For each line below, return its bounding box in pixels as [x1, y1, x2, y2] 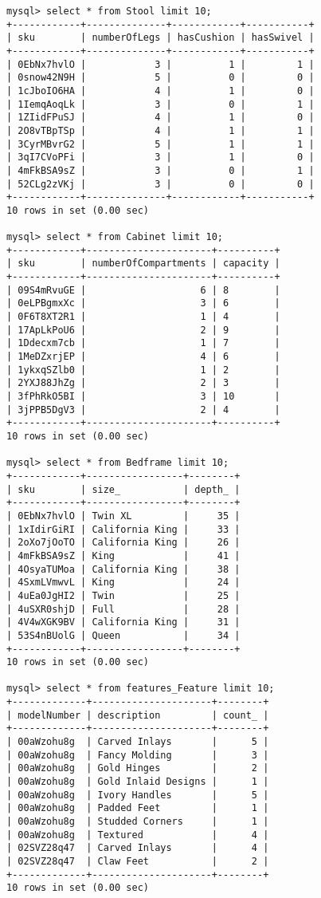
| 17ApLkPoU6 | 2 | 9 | [6, 324, 280, 336]
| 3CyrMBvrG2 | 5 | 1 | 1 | [6, 138, 315, 150]
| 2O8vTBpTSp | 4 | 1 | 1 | [6, 124, 315, 136]
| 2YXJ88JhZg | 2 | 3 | [6, 377, 280, 389]
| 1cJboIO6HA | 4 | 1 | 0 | [6, 85, 315, 96]
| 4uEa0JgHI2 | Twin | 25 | [6, 589, 241, 601]
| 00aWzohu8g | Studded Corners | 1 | [6, 816, 269, 828]
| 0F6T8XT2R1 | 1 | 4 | [6, 311, 280, 323]
